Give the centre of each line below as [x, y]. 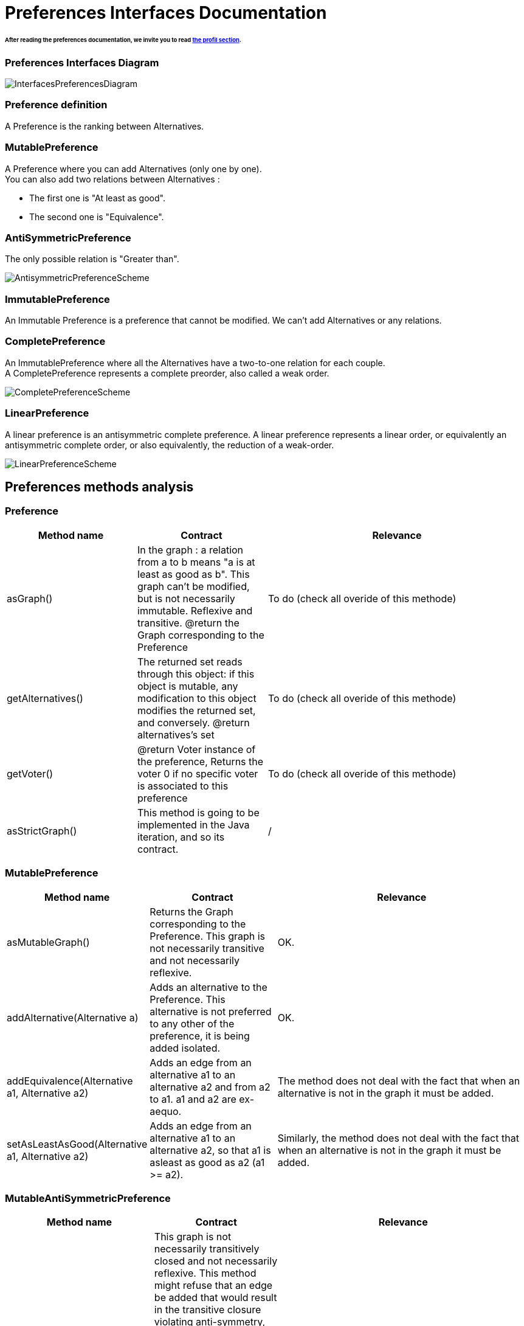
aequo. [166, 1111]
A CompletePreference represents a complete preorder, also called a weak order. [167, 373]
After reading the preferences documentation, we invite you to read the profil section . [123, 40]
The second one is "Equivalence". [97, 217]
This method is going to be [198, 812]
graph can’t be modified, [194, 586]
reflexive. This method [205, 1273]
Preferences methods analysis [99, 487]
